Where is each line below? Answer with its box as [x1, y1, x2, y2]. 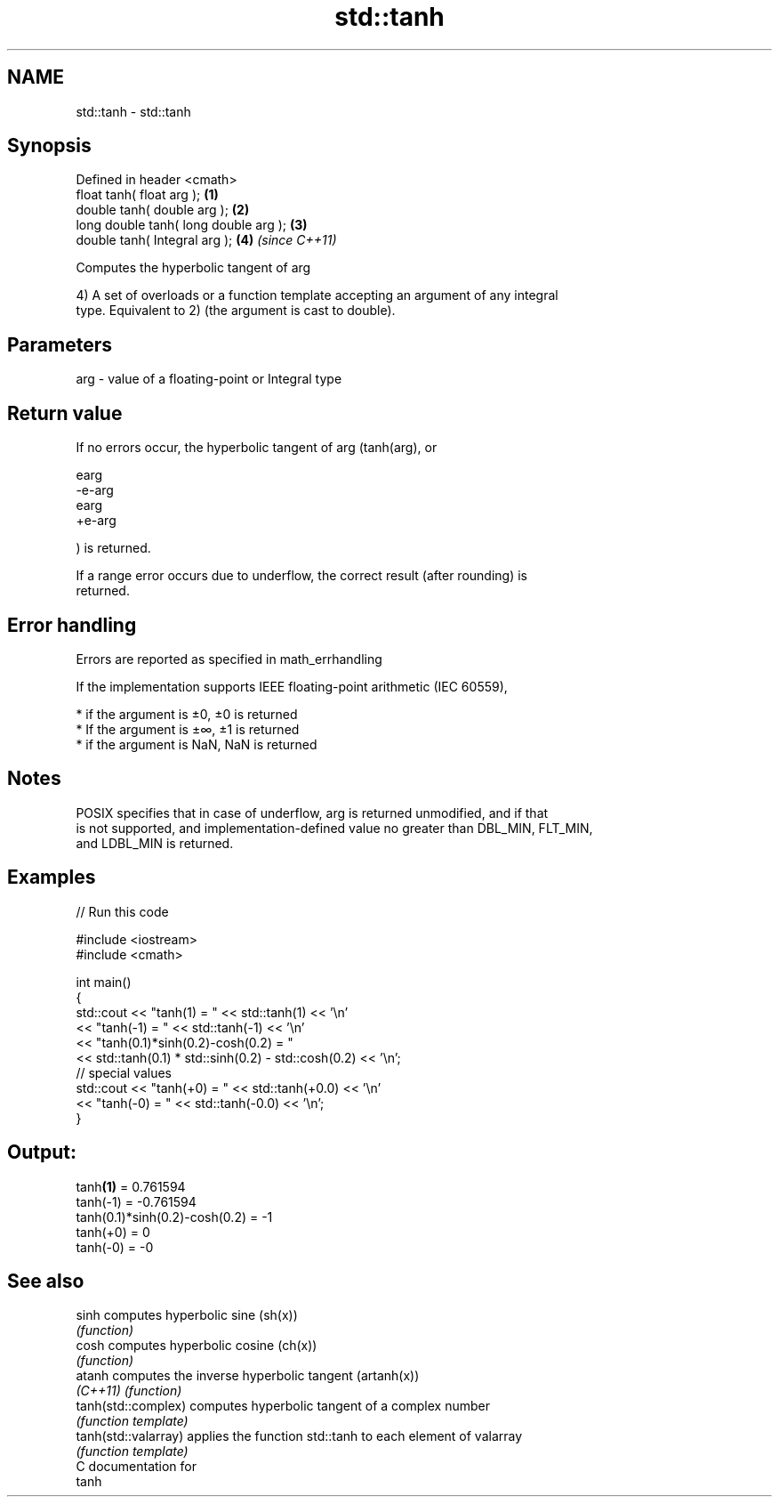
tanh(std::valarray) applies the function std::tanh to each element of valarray [76, 1428, 523, 1444]
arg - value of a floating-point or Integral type [76, 371, 342, 387]
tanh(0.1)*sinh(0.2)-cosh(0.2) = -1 [76, 1209, 273, 1225]
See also [7, 1269, 84, 1292]
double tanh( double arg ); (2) [76, 202, 250, 218]
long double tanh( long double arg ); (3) [76, 217, 308, 233]
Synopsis [7, 134, 92, 158]
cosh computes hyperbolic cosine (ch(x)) [76, 1338, 317, 1354]
